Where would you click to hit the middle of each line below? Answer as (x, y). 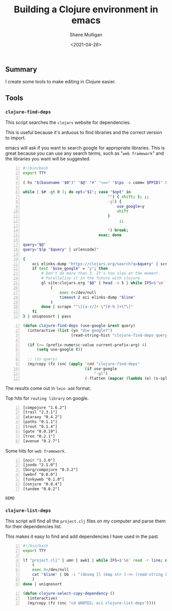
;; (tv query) (42, 359)
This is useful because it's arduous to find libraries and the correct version (84, 133)
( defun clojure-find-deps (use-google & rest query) (79, 326)
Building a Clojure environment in (86, 10)
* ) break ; (118, 230)
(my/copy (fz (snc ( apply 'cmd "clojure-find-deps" (84, 364)
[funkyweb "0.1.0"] (44, 479)
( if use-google (101, 369)
